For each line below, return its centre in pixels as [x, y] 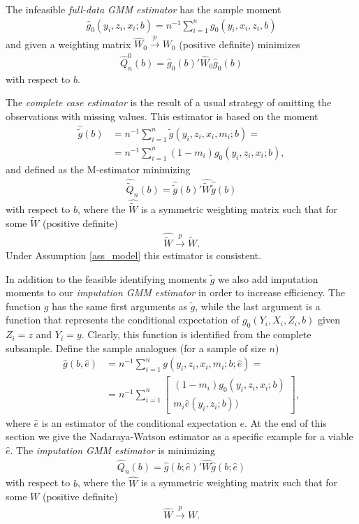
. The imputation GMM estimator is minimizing [112, 450]
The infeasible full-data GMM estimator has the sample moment [144, 9]
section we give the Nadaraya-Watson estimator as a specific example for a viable [179, 436]
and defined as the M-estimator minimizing [98, 169]
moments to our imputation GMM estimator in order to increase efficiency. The [176, 292]
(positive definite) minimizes [240, 44]
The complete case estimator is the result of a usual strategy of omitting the [169, 102]
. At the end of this [285, 422]
